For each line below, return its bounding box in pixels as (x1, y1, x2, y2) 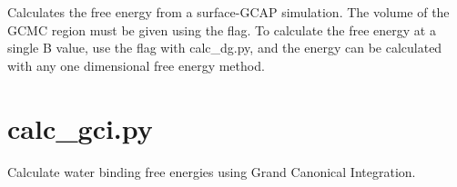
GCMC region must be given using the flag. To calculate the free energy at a (7, 20, 436, 39)
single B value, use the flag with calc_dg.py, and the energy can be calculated (7, 38, 442, 57)
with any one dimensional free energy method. (7, 55, 265, 74)
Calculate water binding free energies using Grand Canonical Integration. (7, 162, 416, 181)
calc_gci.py (7, 109, 153, 146)
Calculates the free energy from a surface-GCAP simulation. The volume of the (7, 3, 450, 21)
